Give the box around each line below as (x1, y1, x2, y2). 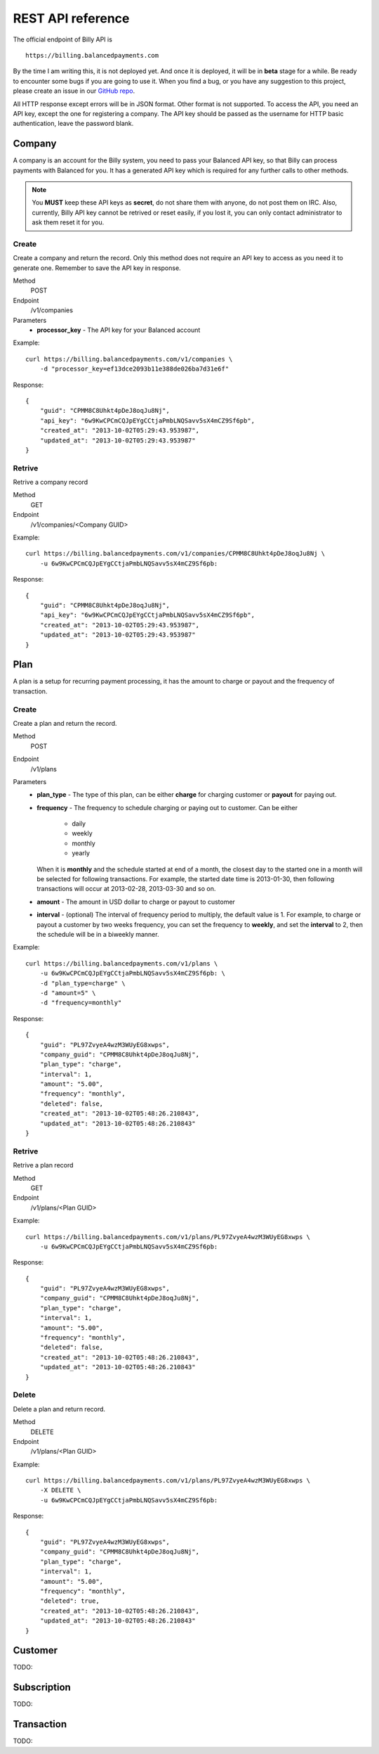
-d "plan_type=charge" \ (39, 979, 126, 987)
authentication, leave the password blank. (13, 120, 134, 128)
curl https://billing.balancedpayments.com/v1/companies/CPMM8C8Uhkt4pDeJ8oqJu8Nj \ (25, 549, 326, 558)
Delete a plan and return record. (13, 1404, 105, 1413)
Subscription (13, 1682, 72, 1694)
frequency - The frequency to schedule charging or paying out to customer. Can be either (36, 803, 298, 812)
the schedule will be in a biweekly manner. (36, 930, 159, 938)
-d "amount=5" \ (39, 989, 96, 997)
